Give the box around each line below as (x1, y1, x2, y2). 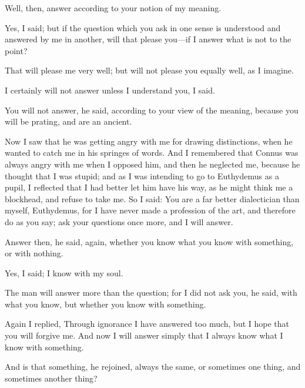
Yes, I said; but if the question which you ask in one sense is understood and (5, 21, 281, 34)
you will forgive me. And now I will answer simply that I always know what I (5, 329, 283, 342)
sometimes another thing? (5, 372, 98, 384)
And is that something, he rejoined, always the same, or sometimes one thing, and (5, 360, 301, 373)
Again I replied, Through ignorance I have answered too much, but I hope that (5, 317, 290, 330)
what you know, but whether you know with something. (5, 297, 206, 310)
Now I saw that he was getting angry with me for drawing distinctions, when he (5, 135, 293, 147)
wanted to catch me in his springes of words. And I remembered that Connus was (5, 146, 299, 159)
